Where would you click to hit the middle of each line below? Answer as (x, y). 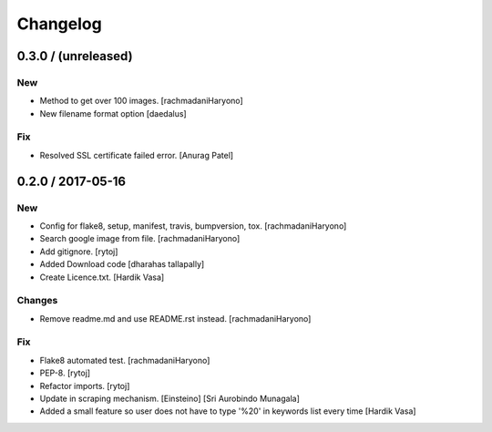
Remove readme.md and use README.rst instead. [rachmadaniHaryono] (175, 318)
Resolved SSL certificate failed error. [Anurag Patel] (137, 155)
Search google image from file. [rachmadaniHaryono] (140, 239)
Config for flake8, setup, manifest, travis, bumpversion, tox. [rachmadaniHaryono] (193, 226)
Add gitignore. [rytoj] (79, 252)
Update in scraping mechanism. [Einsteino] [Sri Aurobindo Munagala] (170, 399)
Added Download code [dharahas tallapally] (122, 264)
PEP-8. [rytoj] (65, 373)
